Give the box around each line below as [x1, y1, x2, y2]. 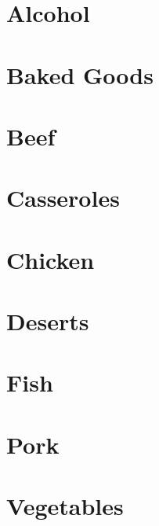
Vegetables [6, 490, 124, 522]
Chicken [6, 243, 95, 275]
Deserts [6, 305, 89, 337]
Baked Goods [6, 58, 154, 90]
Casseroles [6, 182, 120, 214]
